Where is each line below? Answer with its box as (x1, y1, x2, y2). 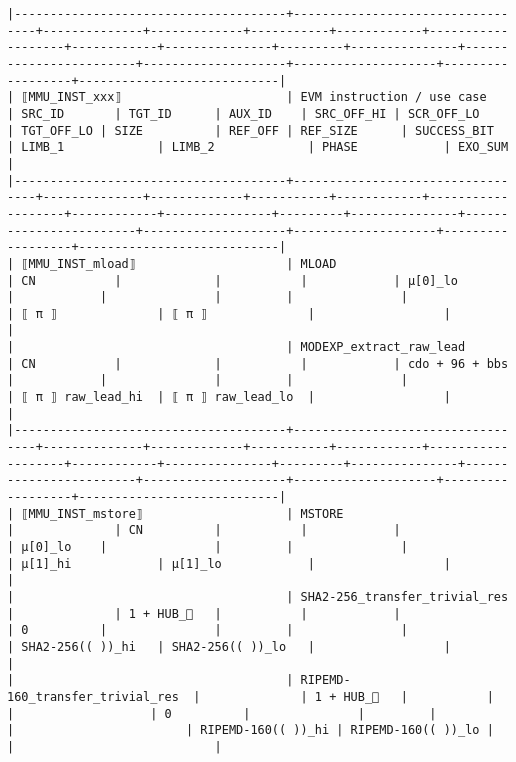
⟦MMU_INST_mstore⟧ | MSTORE (21, 506, 344, 521)
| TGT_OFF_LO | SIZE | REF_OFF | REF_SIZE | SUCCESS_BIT (7, 123, 494, 138)
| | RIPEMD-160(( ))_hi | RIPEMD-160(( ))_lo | (7, 723, 494, 738)
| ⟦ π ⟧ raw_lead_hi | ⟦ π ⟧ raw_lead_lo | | (7, 390, 451, 405)
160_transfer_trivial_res (7, 689, 179, 704)
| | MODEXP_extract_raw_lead (7, 340, 466, 355)
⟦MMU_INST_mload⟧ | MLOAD (21, 256, 337, 271)
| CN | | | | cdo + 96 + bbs (7, 356, 509, 371)
